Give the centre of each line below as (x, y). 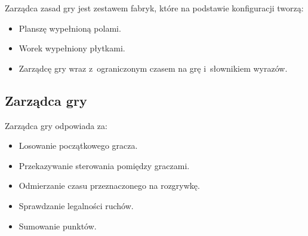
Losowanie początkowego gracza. (78, 145)
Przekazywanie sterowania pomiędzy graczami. (104, 165)
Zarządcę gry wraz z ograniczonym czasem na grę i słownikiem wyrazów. (153, 68)
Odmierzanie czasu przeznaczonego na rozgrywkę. (109, 186)
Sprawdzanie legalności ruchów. (76, 205)
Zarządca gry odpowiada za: (56, 125)
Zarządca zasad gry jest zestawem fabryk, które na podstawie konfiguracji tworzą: (154, 8)
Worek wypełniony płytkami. (72, 48)
